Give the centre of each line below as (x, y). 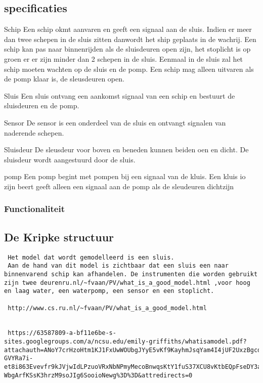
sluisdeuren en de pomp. (42, 105)
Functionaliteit (34, 209)
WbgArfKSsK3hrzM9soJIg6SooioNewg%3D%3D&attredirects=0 (98, 375)
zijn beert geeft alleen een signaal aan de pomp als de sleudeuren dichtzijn (119, 186)
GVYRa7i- (19, 358)
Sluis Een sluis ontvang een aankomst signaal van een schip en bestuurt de (120, 95)
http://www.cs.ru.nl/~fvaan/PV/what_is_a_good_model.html (107, 308)
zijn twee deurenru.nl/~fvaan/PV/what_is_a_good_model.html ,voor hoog (127, 283)
